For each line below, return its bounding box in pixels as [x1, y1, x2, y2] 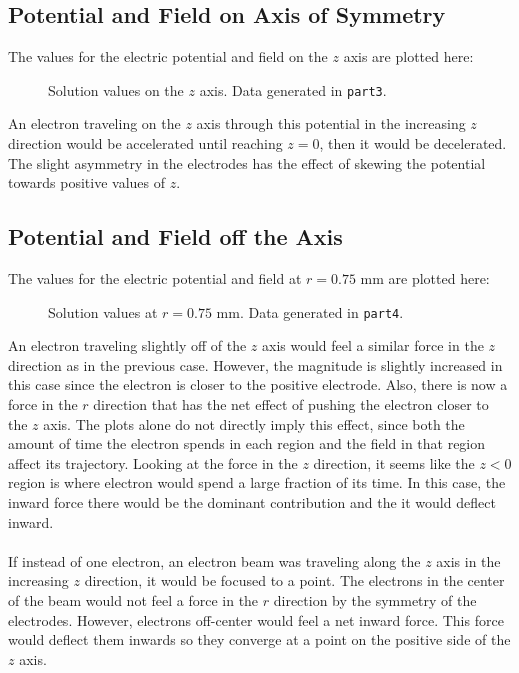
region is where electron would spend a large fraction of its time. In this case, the [8, 472, 506, 493]
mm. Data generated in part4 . [216, 301, 404, 322]
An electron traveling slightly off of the [8, 335, 247, 356]
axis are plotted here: [343, 46, 474, 67]
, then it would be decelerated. [319, 133, 507, 154]
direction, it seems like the [313, 452, 475, 473]
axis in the [436, 550, 501, 571]
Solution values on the [48, 79, 184, 100]
